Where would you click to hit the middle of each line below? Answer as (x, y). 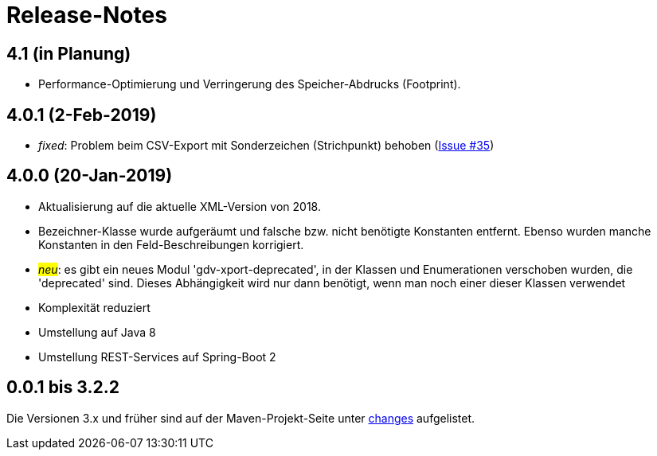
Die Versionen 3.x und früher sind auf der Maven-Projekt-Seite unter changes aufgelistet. (241, 418)
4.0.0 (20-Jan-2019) (90, 176)
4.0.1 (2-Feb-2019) (82, 115)
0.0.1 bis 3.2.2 (63, 388)
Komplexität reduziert (94, 307)
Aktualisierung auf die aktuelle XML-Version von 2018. (180, 206)
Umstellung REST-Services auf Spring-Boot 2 (157, 357)
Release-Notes (87, 15)
